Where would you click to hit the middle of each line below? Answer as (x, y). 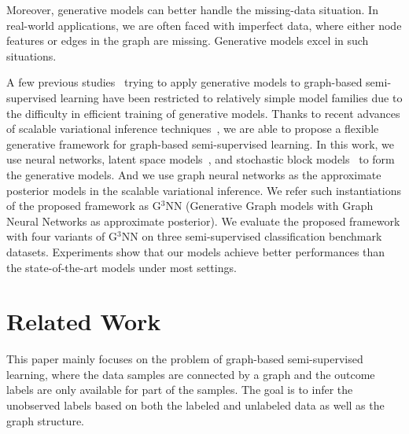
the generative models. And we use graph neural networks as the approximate (194, 174)
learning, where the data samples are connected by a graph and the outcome (191, 374)
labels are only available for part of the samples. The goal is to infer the (180, 390)
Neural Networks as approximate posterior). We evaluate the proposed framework (203, 221)
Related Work (84, 321)
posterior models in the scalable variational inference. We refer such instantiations (204, 190)
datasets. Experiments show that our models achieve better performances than (196, 251)
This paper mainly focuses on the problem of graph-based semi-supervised (185, 359)
